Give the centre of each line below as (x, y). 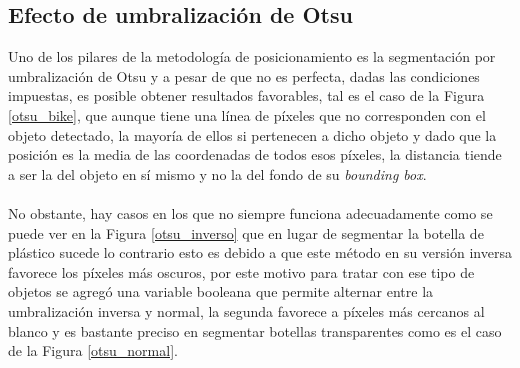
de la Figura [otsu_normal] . (93, 350)
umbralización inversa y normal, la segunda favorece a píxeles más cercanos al (246, 310)
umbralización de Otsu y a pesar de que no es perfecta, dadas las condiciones (244, 75)
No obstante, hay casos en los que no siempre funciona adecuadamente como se (250, 212)
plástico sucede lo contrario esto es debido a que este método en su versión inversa (260, 252)
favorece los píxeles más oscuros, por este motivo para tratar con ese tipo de (241, 271)
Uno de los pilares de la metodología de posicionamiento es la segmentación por (252, 56)
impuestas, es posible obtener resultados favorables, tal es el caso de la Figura (246, 95)
